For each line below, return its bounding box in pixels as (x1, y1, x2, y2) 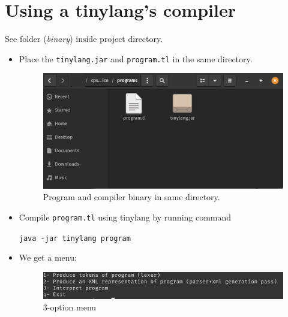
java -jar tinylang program (19, 234, 131, 243)
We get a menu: (19, 251, 77, 264)
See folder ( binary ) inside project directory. (5, 32, 163, 45)
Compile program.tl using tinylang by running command (19, 210, 232, 223)
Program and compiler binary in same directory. (43, 191, 220, 203)
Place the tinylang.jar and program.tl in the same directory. (19, 52, 253, 65)
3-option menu (43, 301, 97, 313)
